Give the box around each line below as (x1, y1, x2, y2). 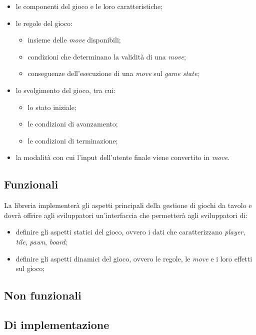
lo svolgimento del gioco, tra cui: (15, 84, 116, 95)
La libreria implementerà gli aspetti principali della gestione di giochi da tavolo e (4, 200, 252, 210)
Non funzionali (4, 287, 81, 303)
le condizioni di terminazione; (27, 135, 118, 145)
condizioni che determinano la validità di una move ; (27, 51, 186, 61)
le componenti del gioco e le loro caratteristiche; (15, 1, 163, 11)
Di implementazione (4, 316, 109, 332)
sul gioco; (15, 263, 45, 273)
